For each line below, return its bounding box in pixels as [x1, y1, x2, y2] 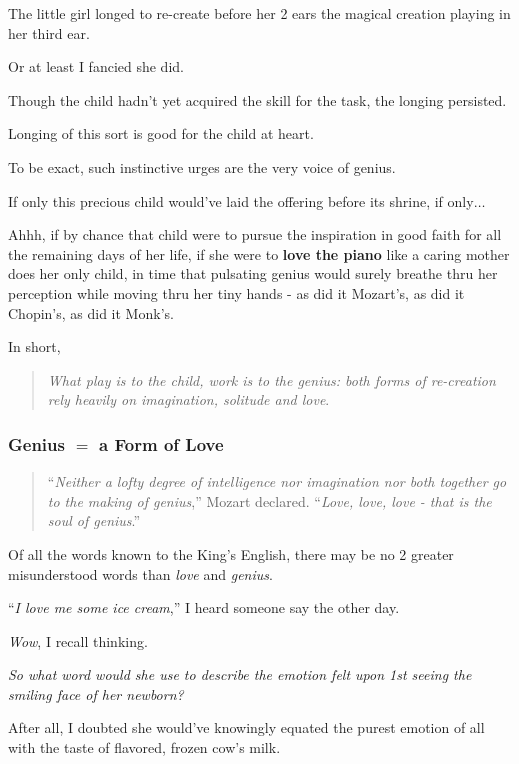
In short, [8, 336, 61, 357]
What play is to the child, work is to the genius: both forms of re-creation [47, 369, 496, 390]
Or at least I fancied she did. [8, 56, 184, 77]
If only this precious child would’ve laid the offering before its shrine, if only [8, 190, 474, 211]
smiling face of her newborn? [8, 683, 184, 704]
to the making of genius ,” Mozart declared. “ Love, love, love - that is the [47, 490, 492, 511]
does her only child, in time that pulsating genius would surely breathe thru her [8, 263, 498, 284]
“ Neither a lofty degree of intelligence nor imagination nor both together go [47, 471, 507, 492]
